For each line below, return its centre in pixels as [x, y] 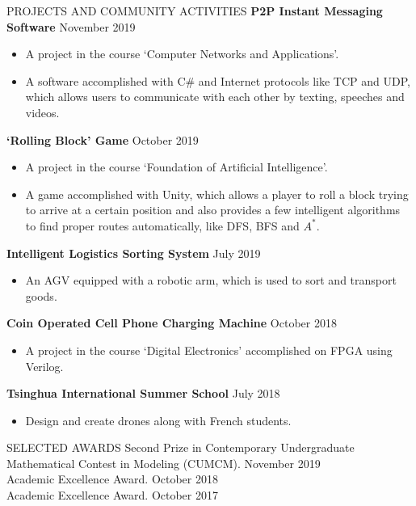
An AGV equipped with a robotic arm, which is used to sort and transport [211, 280]
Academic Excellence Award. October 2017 [112, 495]
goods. [41, 295]
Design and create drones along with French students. [158, 420]
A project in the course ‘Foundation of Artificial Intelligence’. [176, 167]
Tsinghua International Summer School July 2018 [143, 393]
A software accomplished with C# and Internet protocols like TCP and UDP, [218, 80]
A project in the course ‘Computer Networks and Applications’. [182, 54]
